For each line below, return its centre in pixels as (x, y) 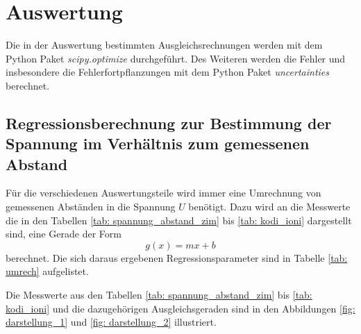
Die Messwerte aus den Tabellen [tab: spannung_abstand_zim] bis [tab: (159, 295)
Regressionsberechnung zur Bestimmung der (169, 123)
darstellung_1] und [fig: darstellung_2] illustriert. (111, 322)
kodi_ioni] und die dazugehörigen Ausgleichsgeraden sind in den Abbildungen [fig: (180, 308)
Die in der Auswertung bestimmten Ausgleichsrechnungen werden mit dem (164, 45)
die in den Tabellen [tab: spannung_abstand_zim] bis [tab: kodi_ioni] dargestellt (179, 220)
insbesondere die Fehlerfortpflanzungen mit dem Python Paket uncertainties (167, 72)
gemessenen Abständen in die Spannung (91, 207)
